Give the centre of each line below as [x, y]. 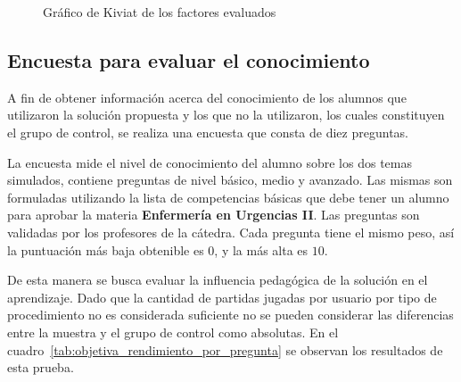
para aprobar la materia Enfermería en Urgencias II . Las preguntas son [214, 215]
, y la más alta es [261, 249]
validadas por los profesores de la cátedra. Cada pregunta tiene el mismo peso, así [231, 232]
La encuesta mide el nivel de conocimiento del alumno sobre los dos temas [210, 162]
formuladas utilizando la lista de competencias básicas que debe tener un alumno [228, 197]
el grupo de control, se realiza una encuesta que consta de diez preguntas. [208, 132]
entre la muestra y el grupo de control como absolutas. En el [173, 332]
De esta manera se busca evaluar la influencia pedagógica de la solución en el [218, 280]
